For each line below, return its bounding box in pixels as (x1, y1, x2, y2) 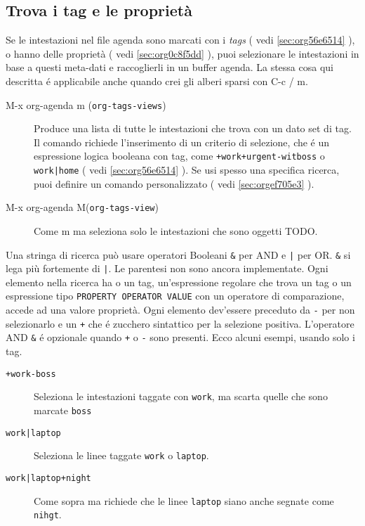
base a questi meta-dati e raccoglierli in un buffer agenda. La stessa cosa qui (6, 60, 333, 75)
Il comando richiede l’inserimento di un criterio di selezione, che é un (34, 134, 330, 149)
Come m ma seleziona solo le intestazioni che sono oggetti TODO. (34, 223, 318, 238)
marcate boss (34, 403, 92, 418)
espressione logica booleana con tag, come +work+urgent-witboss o (34, 148, 325, 163)
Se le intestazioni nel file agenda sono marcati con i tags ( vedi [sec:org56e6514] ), (6, 32, 355, 47)
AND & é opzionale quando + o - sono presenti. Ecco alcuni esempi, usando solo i (6, 330, 355, 345)
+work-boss (6, 368, 56, 379)
